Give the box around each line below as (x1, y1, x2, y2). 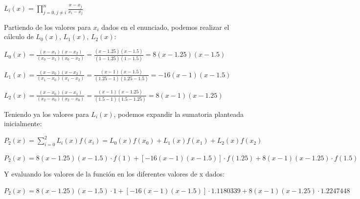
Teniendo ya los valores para (4, 109, 89, 119)
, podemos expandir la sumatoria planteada (113, 109, 244, 119)
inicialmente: (4, 118, 42, 129)
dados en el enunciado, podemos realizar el (101, 22, 229, 32)
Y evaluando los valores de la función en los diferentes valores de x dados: (4, 169, 225, 179)
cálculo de (4, 31, 34, 42)
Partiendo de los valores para (4, 22, 91, 32)
